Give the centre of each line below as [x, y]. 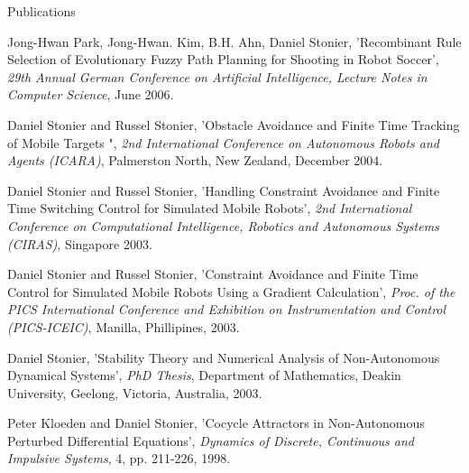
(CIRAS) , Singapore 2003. [80, 243]
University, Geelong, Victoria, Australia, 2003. [135, 392]
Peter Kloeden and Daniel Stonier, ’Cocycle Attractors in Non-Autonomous [216, 423]
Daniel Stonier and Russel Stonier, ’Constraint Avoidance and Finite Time [213, 274]
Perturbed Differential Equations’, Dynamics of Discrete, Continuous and [211, 440]
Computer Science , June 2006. [91, 94]
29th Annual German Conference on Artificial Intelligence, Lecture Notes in [217, 76]
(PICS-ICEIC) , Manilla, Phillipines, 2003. [124, 326]
